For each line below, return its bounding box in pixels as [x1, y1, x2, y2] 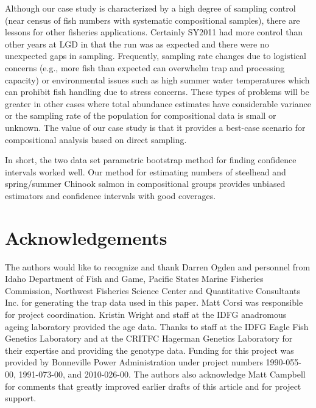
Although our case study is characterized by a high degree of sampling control [5, 2, 296, 14]
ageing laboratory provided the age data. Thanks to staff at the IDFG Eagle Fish [5, 320, 309, 332]
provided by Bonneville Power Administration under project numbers [5, 356, 263, 368]
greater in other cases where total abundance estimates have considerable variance [5, 97, 312, 110]
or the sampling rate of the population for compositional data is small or [5, 109, 276, 122]
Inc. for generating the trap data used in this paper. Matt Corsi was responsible [5, 296, 303, 309]
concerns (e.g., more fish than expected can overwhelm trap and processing [5, 61, 285, 74]
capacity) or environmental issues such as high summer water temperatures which [5, 73, 310, 86]
